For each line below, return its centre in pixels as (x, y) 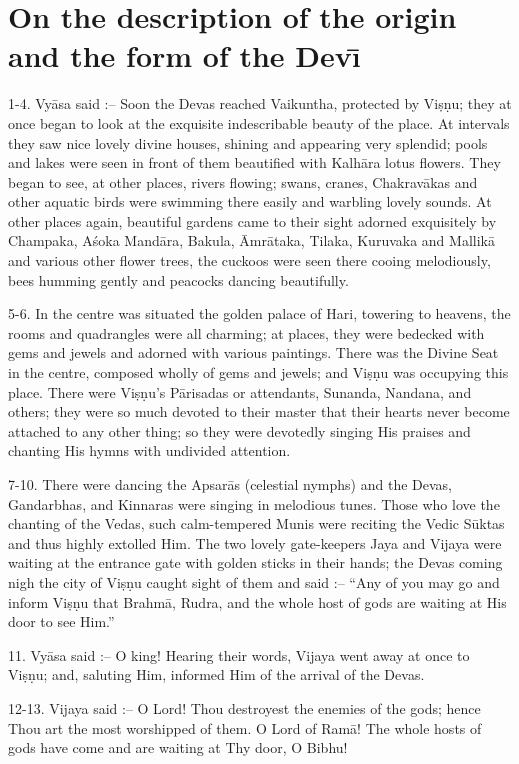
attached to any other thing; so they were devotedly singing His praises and (239, 430)
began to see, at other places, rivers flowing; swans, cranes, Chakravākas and (243, 181)
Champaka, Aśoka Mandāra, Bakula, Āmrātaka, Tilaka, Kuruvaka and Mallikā (251, 240)
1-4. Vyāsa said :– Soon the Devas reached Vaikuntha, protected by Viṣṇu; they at (260, 103)
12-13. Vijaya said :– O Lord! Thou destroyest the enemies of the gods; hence (244, 707)
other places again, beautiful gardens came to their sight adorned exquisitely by (252, 220)
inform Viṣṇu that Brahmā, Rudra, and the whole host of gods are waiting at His (257, 601)
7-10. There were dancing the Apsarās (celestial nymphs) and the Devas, (230, 484)
